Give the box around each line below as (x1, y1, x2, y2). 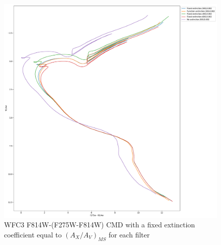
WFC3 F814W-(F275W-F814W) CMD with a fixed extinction (4, 219, 195, 230)
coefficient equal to (4, 229, 62, 239)
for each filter (108, 229, 150, 239)
